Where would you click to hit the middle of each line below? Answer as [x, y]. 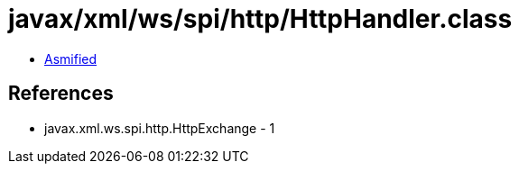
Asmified [71, 58]
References [61, 94]
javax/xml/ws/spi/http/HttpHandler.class [260, 19]
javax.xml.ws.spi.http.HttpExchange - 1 [160, 128]
